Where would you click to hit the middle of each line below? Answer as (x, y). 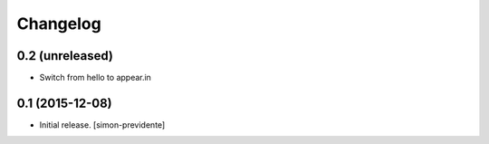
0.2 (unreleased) (65, 56)
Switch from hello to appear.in (95, 78)
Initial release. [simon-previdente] (102, 125)
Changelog (59, 24)
